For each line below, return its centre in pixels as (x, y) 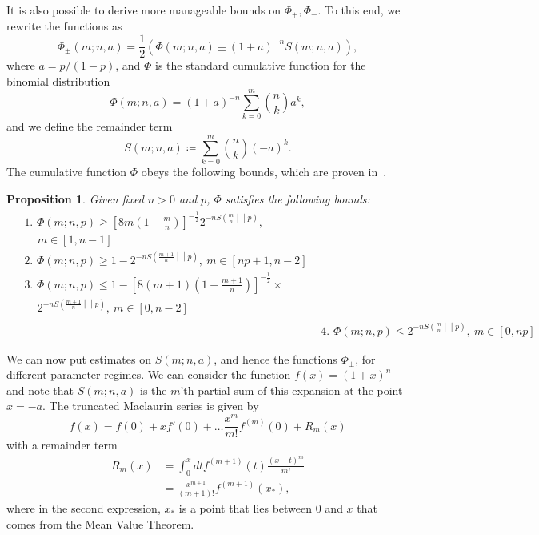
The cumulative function (67, 172)
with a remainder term (62, 445)
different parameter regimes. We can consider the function (149, 374)
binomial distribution (58, 80)
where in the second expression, (84, 508)
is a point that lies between (246, 508)
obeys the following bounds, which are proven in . (264, 172)
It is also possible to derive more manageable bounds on (144, 10)
